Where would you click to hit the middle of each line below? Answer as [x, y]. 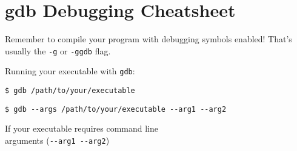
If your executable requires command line [82, 128]
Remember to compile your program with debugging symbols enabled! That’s [148, 39]
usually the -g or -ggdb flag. [58, 50]
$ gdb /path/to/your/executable [70, 91]
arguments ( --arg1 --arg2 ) [57, 140]
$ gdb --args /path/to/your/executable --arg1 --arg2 [116, 109]
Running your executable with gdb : [70, 71]
